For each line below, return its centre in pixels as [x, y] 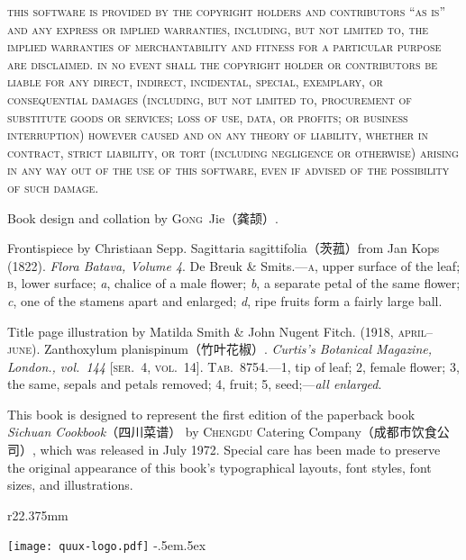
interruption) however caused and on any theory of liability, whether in [218, 135]
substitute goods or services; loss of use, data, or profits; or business [208, 117]
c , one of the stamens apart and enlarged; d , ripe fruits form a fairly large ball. [225, 300]
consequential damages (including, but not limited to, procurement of [210, 99]
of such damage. [53, 187]
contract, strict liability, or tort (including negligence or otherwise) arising [233, 152]
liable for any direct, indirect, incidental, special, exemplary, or [195, 81]
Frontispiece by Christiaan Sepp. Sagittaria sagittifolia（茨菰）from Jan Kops [224, 248]
